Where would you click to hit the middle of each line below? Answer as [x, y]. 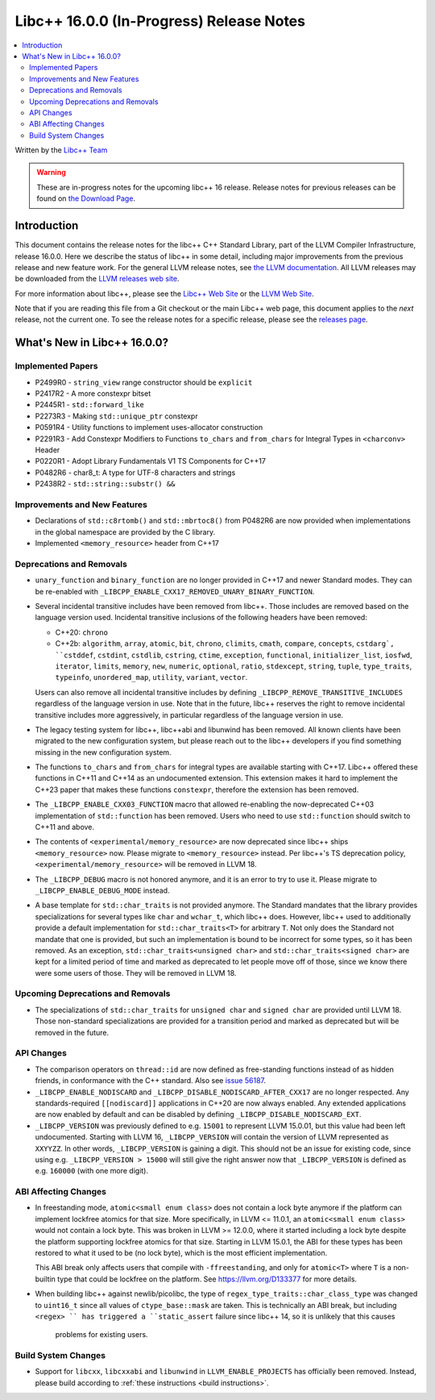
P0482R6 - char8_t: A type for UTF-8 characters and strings [135, 473]
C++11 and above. [65, 827]
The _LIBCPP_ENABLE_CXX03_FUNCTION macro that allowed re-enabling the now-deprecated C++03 [205, 804]
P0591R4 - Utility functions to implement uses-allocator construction [149, 427]
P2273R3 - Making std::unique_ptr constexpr [116, 416]
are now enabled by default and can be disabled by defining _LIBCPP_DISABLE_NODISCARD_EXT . [198, 1115]
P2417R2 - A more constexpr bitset [93, 394]
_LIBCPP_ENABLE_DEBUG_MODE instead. [102, 890]
